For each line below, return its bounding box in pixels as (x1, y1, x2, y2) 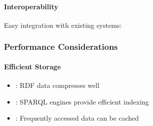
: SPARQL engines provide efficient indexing (15, 96, 149, 106)
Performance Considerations (4, 41, 118, 53)
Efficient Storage (4, 61, 61, 71)
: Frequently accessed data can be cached (15, 113, 139, 123)
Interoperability (4, 1, 58, 11)
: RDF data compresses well (15, 80, 100, 90)
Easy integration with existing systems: (4, 20, 122, 30)
